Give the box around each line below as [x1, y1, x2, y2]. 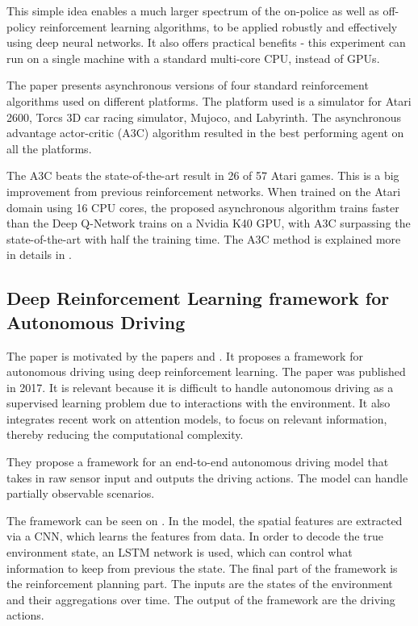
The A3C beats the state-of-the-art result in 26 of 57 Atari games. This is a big [6, 167, 399, 184]
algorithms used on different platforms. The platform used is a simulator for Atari [6, 92, 412, 109]
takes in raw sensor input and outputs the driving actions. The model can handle [6, 469, 408, 486]
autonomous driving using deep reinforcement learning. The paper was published [6, 363, 406, 380]
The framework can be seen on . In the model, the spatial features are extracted [6, 511, 403, 528]
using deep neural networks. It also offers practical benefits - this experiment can [6, 34, 406, 51]
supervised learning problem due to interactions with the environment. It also [6, 394, 391, 411]
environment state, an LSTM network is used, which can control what [6, 544, 353, 561]
